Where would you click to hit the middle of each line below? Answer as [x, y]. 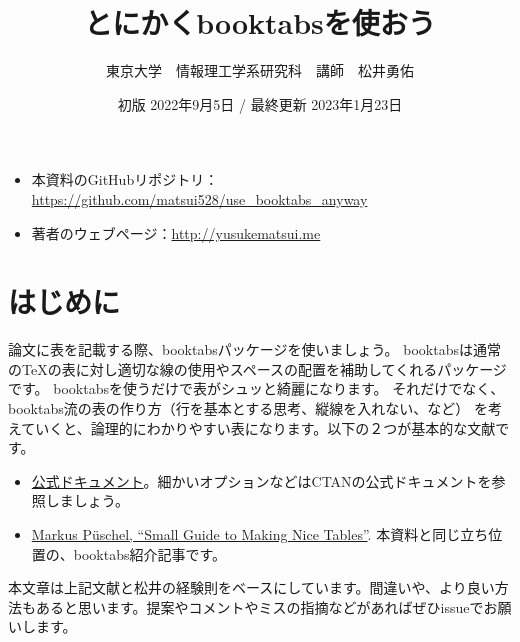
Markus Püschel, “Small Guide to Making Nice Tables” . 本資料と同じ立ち [260, 533]
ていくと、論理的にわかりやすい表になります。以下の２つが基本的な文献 [258, 427]
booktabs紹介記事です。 [150, 553]
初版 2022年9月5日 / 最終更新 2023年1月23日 [260, 103]
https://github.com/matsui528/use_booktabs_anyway [199, 198]
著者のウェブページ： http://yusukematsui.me [176, 232]
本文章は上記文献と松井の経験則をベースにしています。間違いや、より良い [251, 587]
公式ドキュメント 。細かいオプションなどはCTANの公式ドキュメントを [261, 480]
